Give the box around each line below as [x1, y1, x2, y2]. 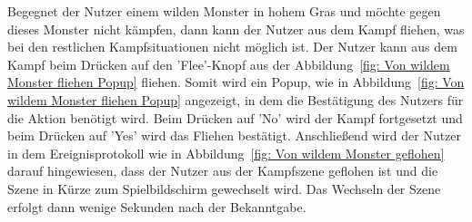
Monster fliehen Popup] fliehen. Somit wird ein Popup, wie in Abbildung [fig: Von [7, 72, 465, 92]
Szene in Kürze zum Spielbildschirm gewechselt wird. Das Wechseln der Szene [7, 179, 441, 198]
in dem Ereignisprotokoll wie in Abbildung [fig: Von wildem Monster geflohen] [7, 143, 445, 162]
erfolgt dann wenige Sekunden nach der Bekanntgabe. [7, 197, 306, 216]
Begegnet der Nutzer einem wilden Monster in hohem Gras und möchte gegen [7, 2, 441, 20]
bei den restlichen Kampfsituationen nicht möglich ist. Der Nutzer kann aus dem [7, 37, 457, 56]
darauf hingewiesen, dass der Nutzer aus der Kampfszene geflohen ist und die [7, 161, 438, 180]
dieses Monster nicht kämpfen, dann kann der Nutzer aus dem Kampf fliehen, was [7, 19, 465, 38]
